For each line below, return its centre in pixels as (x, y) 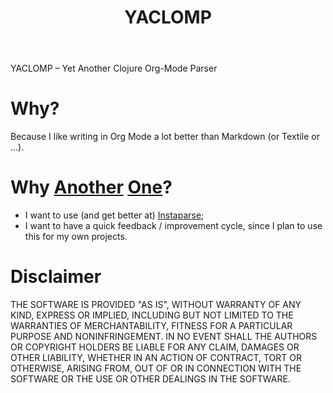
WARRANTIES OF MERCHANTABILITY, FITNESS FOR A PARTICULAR (151, 325)
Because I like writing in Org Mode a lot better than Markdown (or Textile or (165, 137)
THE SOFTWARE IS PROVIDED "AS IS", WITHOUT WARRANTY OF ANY (156, 304)
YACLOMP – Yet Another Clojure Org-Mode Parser (114, 68)
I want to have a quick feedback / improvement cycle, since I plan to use (173, 226)
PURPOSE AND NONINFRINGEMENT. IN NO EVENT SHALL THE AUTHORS (164, 336)
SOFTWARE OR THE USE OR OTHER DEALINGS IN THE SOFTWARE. (150, 379)
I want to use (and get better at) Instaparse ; (114, 215)
